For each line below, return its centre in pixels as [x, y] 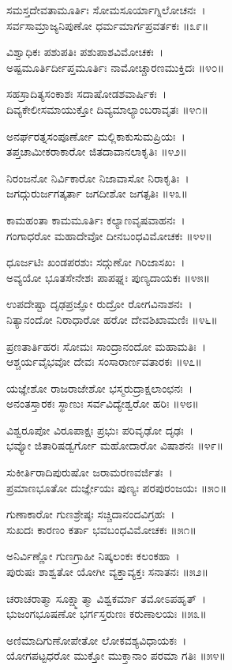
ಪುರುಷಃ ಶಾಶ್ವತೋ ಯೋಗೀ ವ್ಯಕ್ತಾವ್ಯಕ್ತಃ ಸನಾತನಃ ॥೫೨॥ [108, 572]
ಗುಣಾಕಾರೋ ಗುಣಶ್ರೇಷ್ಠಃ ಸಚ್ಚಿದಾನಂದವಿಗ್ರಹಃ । [91, 514]
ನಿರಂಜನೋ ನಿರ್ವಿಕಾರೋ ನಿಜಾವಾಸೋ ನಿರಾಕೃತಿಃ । [98, 177]
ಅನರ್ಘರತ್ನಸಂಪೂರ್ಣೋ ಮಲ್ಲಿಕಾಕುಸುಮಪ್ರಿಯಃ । [96, 136]
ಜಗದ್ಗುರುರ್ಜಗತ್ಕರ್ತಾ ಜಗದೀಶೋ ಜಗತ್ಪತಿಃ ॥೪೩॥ [97, 193]
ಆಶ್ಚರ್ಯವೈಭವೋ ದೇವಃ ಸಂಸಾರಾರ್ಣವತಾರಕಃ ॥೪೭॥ [104, 361]
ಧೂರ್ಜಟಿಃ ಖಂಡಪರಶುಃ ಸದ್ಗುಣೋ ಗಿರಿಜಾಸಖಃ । [96, 262]
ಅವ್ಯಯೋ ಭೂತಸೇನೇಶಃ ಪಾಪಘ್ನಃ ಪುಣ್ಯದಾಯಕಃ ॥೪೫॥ [109, 277]
